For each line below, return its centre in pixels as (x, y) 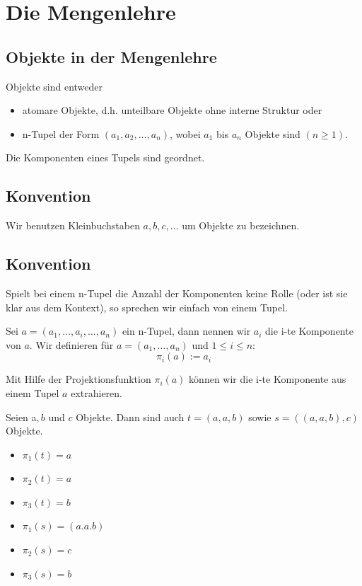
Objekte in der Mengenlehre (111, 56)
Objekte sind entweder (54, 86)
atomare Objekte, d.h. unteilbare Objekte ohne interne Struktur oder (172, 110)
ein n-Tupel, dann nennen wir (186, 331)
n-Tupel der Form (61, 133)
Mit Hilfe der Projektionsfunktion (78, 379)
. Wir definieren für (71, 344)
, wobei (185, 133)
